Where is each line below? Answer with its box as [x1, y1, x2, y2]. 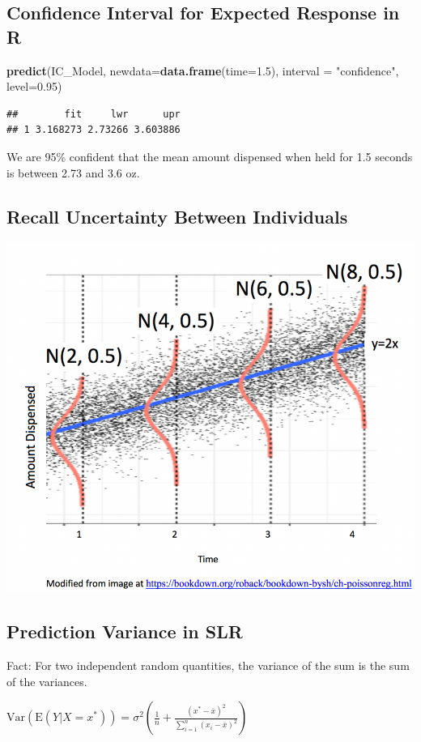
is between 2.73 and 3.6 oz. [6, 164, 140, 181]
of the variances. [6, 672, 87, 689]
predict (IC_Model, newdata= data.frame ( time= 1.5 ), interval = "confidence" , [6, 62, 399, 79]
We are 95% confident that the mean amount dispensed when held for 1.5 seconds [6, 147, 413, 164]
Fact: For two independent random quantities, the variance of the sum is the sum [6, 657, 410, 674]
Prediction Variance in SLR [6, 619, 243, 644]
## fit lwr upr [6, 108, 181, 120]
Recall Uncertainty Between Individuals [6, 203, 348, 228]
